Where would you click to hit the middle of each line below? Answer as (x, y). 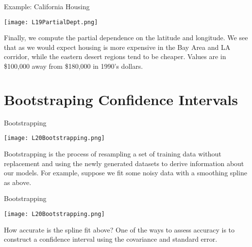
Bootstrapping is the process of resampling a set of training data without (113, 154)
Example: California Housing (47, 6)
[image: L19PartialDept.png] (51, 22)
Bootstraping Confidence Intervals (121, 99)
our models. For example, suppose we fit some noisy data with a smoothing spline (126, 173)
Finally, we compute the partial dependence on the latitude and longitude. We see (126, 38)
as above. (18, 182)
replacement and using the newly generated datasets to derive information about (124, 163)
